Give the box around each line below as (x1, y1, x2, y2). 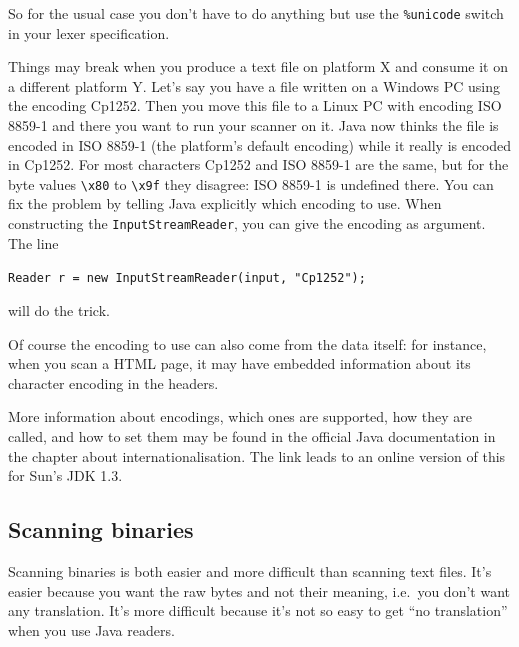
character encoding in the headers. (8, 372, 219, 393)
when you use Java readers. (8, 619, 175, 640)
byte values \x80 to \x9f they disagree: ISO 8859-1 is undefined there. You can (8, 173, 494, 194)
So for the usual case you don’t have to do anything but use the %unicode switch (8, 3, 504, 23)
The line (8, 232, 59, 253)
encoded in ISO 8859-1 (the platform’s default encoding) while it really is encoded (8, 134, 512, 155)
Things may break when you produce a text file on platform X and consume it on (8, 56, 508, 77)
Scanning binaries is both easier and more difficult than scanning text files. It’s (8, 560, 492, 581)
